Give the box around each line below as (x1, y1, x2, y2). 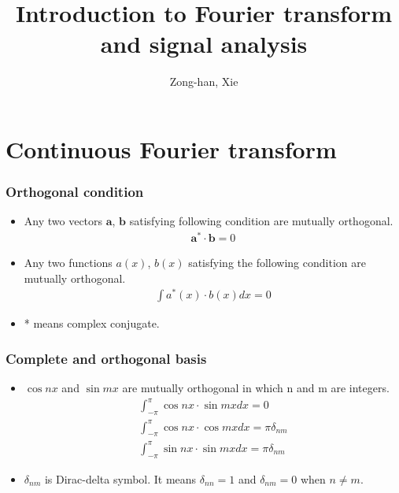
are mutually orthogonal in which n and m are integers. (122, 380, 390, 396)
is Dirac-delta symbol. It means (44, 470, 197, 487)
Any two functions (24, 254, 113, 271)
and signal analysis (100, 28, 308, 60)
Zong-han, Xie (169, 73, 238, 90)
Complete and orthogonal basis (6, 348, 207, 368)
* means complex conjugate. (24, 315, 160, 332)
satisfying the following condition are (188, 254, 366, 271)
